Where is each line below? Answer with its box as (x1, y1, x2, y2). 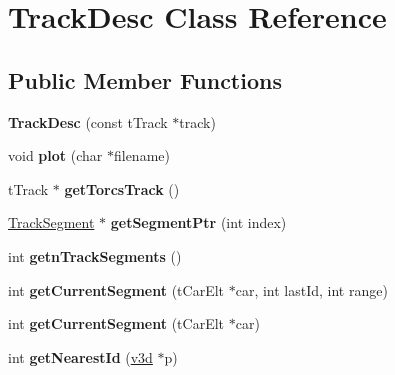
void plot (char (8, 145, 103, 166)
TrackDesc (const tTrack (8, 111, 168, 132)
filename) (113, 145, 170, 166)
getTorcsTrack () (64, 178, 180, 199)
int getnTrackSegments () (8, 245, 182, 266)
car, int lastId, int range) (235, 279, 388, 300)
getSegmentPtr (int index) (110, 212, 287, 233)
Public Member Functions (8, 64, 282, 95)
